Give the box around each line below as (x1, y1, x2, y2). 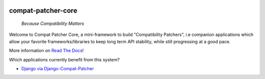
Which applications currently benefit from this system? (9, 56, 120, 62)
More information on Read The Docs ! (9, 48, 84, 53)
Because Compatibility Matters (21, 21, 84, 26)
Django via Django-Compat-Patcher (21, 65, 94, 71)
